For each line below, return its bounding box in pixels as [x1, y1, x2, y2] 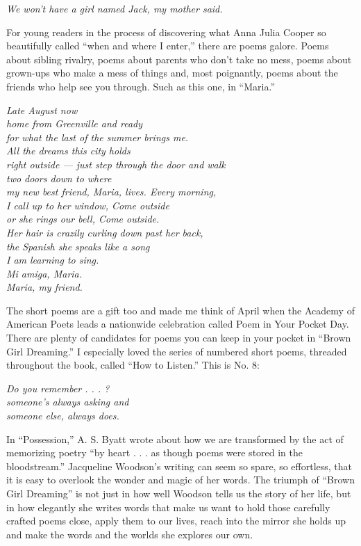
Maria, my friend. [6, 280, 83, 294]
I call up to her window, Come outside [6, 198, 169, 212]
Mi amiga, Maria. [6, 266, 83, 280]
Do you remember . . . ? [6, 380, 110, 395]
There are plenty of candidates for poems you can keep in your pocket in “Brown [6, 330, 351, 345]
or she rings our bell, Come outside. [6, 211, 160, 226]
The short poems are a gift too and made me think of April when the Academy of [6, 303, 355, 317]
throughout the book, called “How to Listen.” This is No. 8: [6, 358, 260, 372]
